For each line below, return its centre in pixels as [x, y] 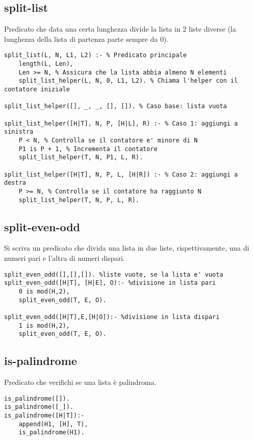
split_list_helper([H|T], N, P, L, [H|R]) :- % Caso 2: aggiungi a [121, 174]
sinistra [19, 132]
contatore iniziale [37, 90]
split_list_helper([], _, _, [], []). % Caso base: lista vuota [116, 106]
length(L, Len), [46, 64]
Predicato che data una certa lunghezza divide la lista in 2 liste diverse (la [120, 29]
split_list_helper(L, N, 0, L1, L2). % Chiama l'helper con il [128, 81]
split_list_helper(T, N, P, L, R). [79, 200]
